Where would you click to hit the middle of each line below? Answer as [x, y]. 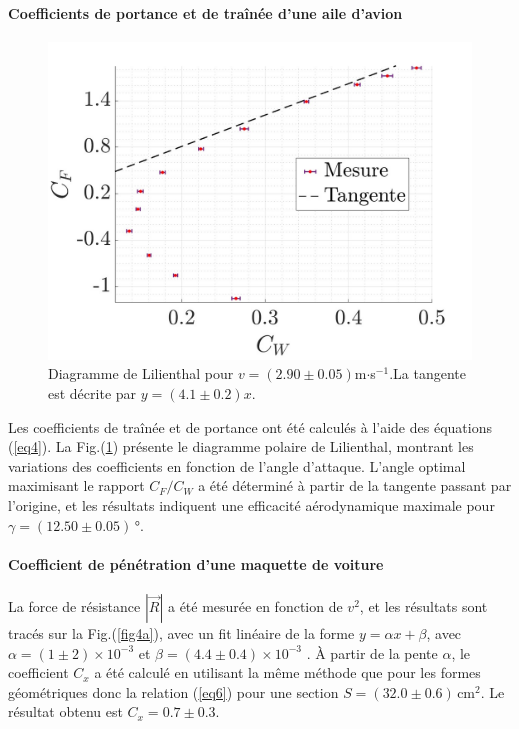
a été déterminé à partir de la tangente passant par [355, 485]
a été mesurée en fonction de [255, 605]
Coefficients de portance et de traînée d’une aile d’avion [205, 12]
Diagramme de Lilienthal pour [141, 373]
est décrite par [92, 392]
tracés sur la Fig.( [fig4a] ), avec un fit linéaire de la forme [181, 632]
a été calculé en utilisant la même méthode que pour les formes [287, 672]
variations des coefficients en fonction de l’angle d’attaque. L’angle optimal [237, 465]
